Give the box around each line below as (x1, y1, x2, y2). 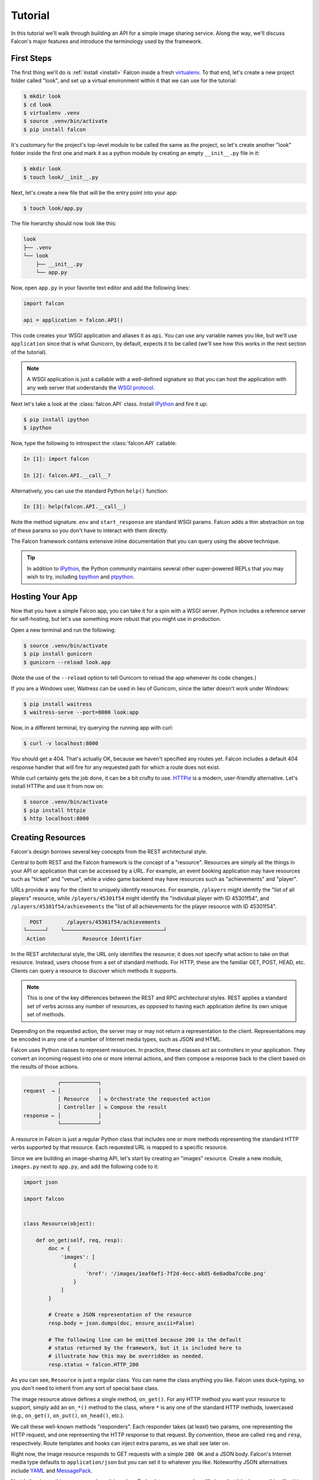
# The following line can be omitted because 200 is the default (48, 1336, 242, 1343)
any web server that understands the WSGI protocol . (27, 384, 155, 391)
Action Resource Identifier (27, 935, 142, 942)
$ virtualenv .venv (23, 110, 80, 116)
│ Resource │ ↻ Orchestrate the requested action (57, 1095, 211, 1102)
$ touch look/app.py (23, 205, 83, 211)
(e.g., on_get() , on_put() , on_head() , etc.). (11, 1412, 125, 1419)
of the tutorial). (11, 348, 47, 355)
